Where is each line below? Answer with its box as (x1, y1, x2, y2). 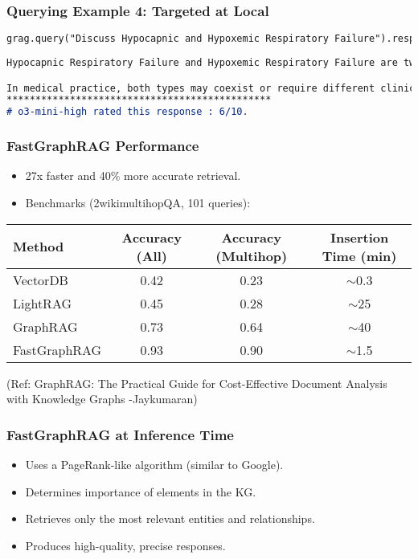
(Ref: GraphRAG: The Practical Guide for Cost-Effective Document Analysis (6, 374, 387, 391)
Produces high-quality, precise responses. (25, 537, 226, 553)
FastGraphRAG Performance (6, 136, 199, 156)
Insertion (330, 227, 389, 247)
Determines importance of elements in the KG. (25, 483, 256, 500)
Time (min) (322, 246, 397, 265)
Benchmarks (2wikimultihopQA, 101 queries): (25, 194, 251, 210)
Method (13, 237, 64, 256)
